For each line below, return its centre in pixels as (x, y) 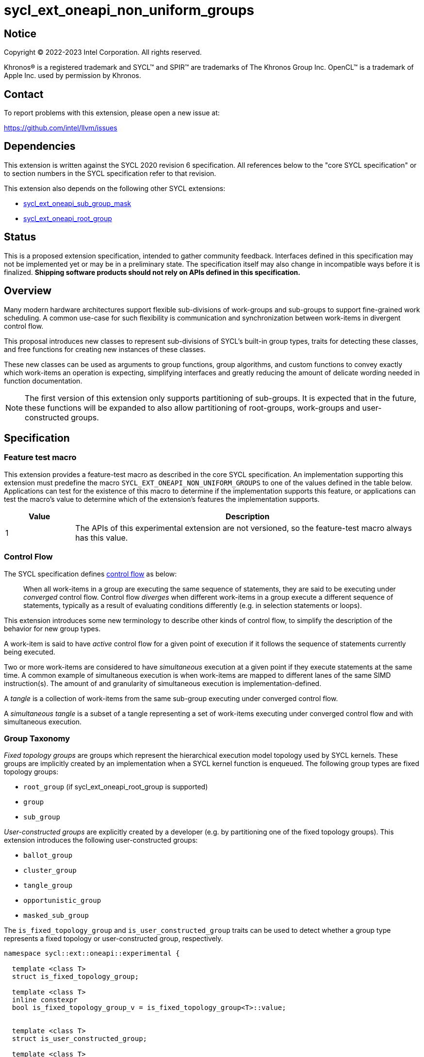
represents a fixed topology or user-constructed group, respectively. (114, 939)
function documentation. (43, 381)
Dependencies (40, 146)
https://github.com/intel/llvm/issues (61, 128)
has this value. (102, 537)
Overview (28, 291)
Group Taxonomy (37, 738)
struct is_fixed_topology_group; (75, 977)
